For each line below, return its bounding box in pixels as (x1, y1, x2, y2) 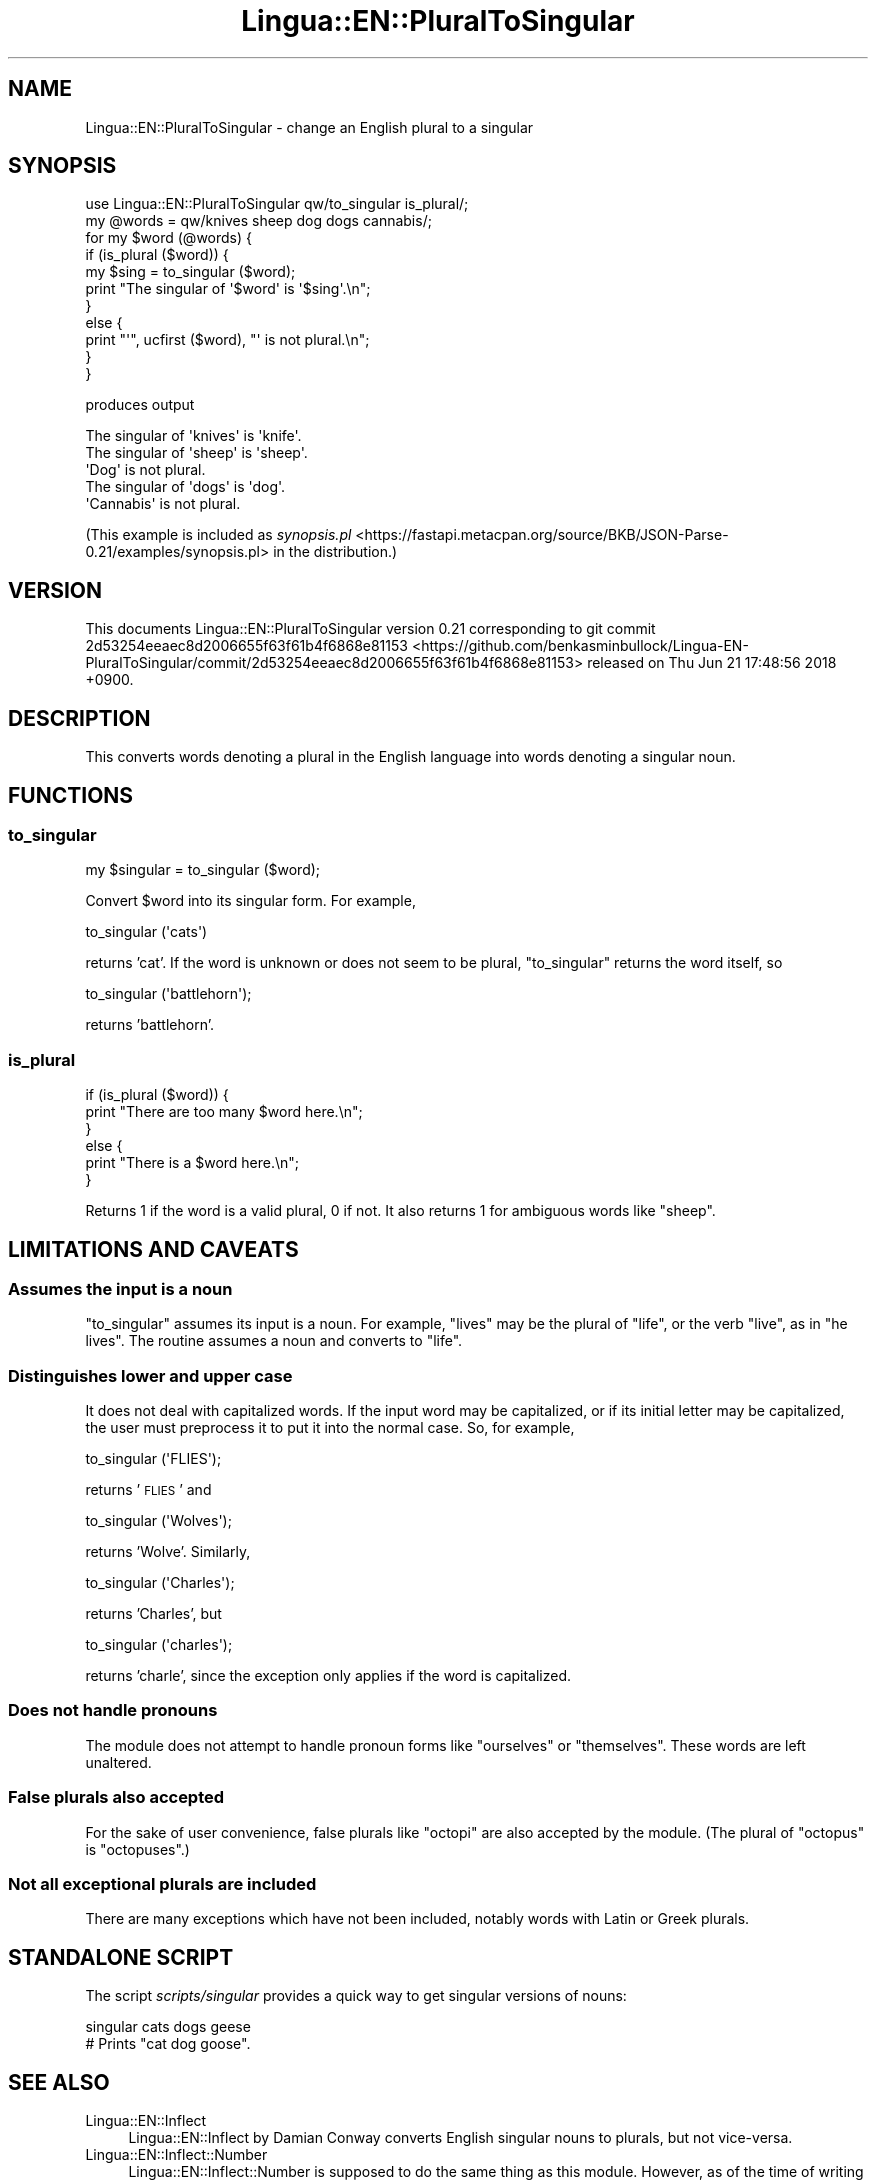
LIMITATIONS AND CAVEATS (8, 1236, 299, 1262)
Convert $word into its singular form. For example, (85, 892, 416, 910)
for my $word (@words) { (85, 229, 252, 247)
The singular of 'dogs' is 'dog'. (85, 478, 286, 496)
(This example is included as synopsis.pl (85, 526, 352, 544)
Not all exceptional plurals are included (8, 1873, 317, 1894)
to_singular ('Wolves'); (85, 1512, 232, 1530)
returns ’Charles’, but (85, 1605, 222, 1623)
